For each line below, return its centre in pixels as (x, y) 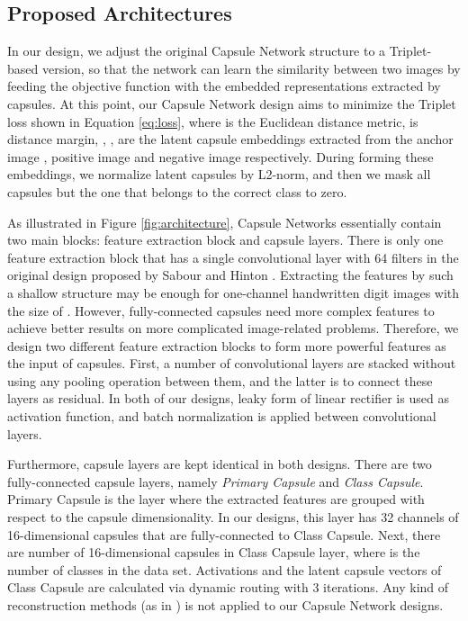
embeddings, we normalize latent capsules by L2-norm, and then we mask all (219, 174)
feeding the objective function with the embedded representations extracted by (224, 86)
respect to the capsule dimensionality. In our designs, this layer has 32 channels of (233, 517)
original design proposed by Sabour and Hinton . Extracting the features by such (230, 275)
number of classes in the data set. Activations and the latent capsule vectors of (225, 569)
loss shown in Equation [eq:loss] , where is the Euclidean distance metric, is (213, 121)
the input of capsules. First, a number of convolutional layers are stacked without (232, 363)
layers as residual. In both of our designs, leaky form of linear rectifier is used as (228, 398)
